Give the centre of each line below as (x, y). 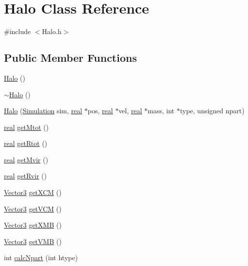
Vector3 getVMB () (33, 241)
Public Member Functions (70, 58)
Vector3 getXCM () (33, 192)
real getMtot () (26, 127)
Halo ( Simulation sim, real (43, 111)
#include (17, 31)
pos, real (100, 111)
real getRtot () (26, 143)
